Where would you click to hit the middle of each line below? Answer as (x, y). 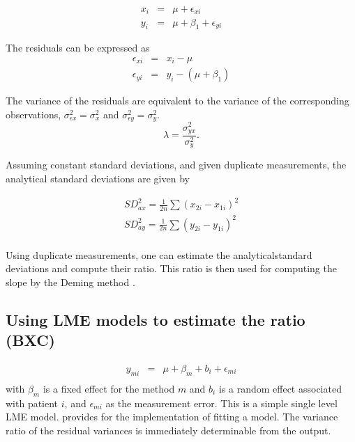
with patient (32, 403)
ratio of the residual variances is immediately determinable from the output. (168, 430)
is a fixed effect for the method (109, 388)
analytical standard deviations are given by (98, 179)
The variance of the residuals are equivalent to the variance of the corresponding (177, 101)
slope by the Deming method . (70, 282)
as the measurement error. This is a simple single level (221, 403)
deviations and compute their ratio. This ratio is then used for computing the (171, 268)
